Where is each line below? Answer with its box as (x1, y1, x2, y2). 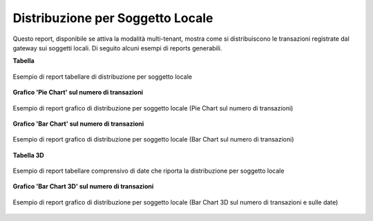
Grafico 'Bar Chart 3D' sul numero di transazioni (12, 182, 154, 191)
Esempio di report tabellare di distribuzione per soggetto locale (12, 73, 193, 81)
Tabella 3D (12, 151, 44, 159)
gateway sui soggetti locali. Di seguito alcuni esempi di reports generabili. (12, 44, 222, 52)
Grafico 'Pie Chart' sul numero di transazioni (12, 88, 144, 97)
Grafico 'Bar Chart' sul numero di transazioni (12, 119, 144, 128)
